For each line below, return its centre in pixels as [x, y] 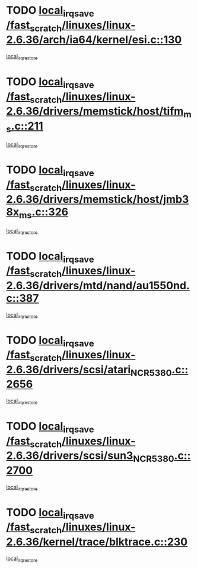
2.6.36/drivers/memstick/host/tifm [95, 111]
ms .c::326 [44, 213]
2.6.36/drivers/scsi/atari [69, 369]
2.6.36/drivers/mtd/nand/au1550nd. [98, 285]
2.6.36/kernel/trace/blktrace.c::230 [97, 542]
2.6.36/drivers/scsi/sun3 [70, 456]
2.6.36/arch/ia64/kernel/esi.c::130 [94, 40]
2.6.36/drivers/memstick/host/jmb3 [98, 199]
